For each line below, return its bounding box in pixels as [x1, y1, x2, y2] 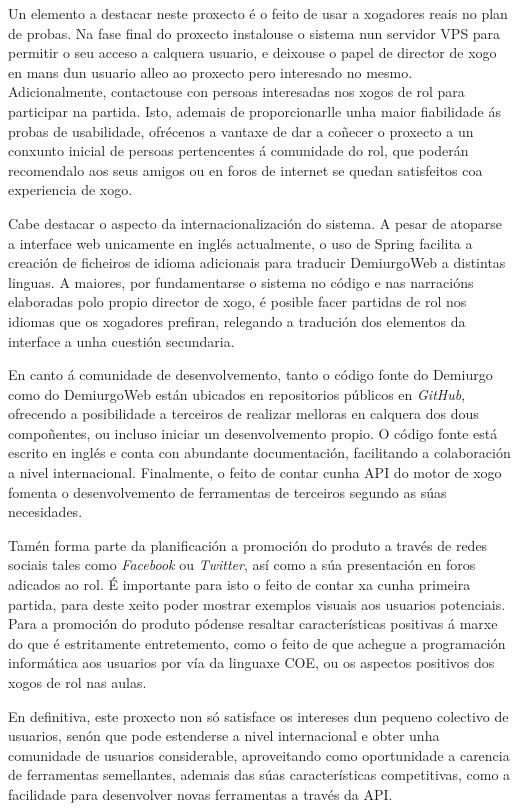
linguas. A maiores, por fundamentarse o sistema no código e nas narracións [8, 271, 474, 292]
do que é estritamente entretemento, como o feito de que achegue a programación [8, 632, 506, 653]
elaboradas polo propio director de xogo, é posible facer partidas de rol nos [8, 291, 467, 312]
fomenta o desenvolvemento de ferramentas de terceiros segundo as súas [8, 481, 447, 502]
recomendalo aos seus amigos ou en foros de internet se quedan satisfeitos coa [8, 159, 483, 180]
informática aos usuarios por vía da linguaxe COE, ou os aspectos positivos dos [8, 652, 495, 673]
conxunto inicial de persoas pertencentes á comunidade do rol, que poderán [8, 140, 469, 161]
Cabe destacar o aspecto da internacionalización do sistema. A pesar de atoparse [8, 212, 503, 233]
